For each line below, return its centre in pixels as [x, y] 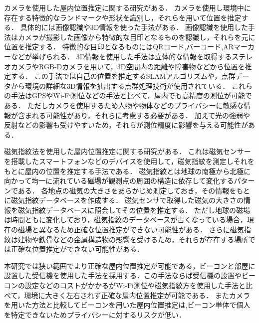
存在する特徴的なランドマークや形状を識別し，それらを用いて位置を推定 [123, 17]
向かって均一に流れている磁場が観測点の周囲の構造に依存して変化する [119, 181]
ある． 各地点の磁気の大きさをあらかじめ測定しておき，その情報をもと [134, 190]
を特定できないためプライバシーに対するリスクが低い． [95, 314]
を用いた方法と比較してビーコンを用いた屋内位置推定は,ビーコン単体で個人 [127, 305]
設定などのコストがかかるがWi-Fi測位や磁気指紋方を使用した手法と [135, 285]
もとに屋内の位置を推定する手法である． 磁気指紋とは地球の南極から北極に [128, 171]
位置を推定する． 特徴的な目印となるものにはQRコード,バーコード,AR [119, 47]
